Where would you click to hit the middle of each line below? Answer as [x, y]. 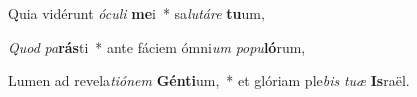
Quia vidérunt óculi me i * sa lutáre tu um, [136, 13]
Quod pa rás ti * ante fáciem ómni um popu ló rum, [157, 46]
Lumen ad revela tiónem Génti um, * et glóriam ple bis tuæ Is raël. [209, 80]
